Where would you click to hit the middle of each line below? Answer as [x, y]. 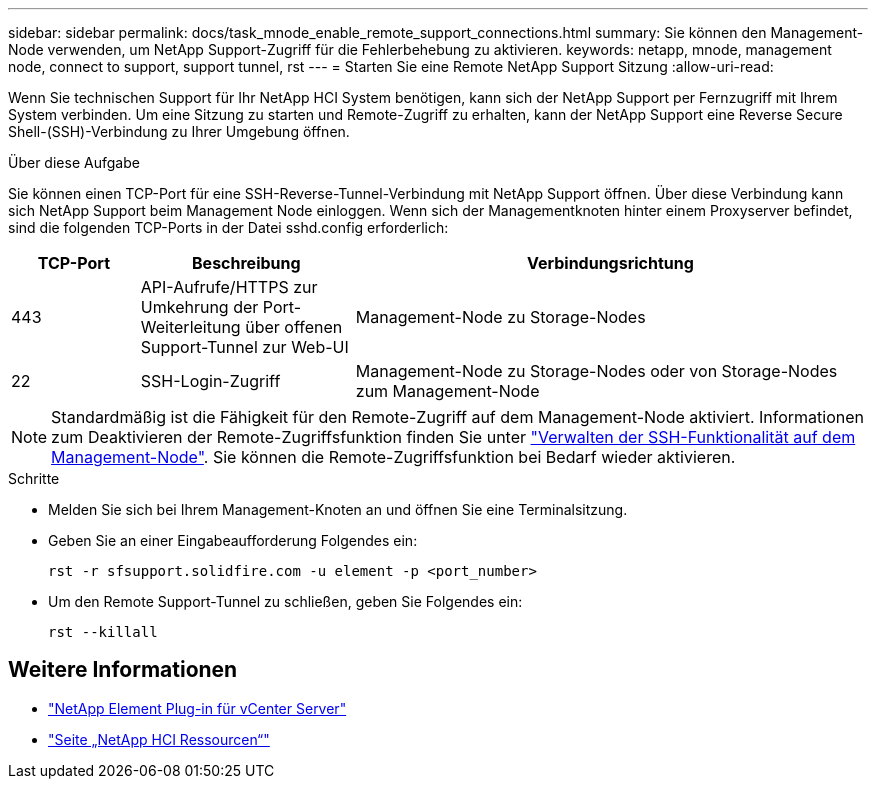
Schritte [34, 478]
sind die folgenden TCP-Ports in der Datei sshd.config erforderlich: [228, 227]
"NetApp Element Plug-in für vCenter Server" [197, 708]
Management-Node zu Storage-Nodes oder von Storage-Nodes [596, 371]
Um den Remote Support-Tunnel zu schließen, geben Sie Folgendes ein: [285, 601]
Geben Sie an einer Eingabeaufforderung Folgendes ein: [233, 540]
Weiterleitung [190, 327]
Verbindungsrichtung [610, 263]
